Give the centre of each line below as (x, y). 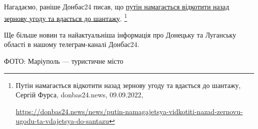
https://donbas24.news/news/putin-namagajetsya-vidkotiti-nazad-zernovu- (129, 111)
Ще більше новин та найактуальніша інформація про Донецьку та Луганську (120, 34)
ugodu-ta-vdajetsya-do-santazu (62, 121)
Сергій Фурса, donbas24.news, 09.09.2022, (79, 95)
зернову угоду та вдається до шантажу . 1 (66, 17)
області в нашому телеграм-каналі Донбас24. (72, 44)
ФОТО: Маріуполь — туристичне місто (64, 61)
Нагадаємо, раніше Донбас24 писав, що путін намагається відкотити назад (117, 6)
